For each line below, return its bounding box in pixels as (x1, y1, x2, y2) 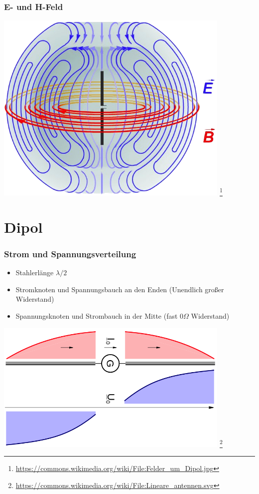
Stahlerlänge (15, 267, 54, 278)
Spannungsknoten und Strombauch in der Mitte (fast (15, 311, 178, 321)
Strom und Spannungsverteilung (4, 247, 136, 260)
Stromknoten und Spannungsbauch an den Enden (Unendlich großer (15, 284, 224, 294)
